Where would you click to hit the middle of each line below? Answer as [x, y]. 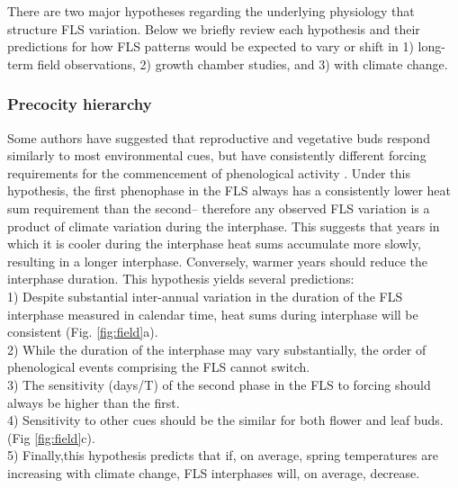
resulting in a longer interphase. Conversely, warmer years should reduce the [217, 261]
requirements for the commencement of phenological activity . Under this [209, 172]
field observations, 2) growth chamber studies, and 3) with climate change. [242, 63]
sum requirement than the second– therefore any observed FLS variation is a [219, 208]
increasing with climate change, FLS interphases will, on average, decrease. [214, 472]
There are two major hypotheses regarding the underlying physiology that [211, 11]
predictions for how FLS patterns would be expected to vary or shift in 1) [211, 46]
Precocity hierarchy [80, 104]
